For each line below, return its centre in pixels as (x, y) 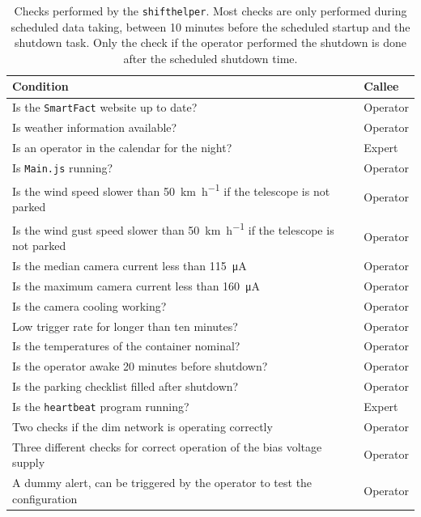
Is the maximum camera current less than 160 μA (136, 285)
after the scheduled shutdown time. (210, 58)
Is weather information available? (95, 127)
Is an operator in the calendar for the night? (122, 148)
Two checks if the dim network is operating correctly (142, 426)
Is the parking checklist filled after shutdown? (125, 386)
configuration (45, 498)
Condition (40, 86)
